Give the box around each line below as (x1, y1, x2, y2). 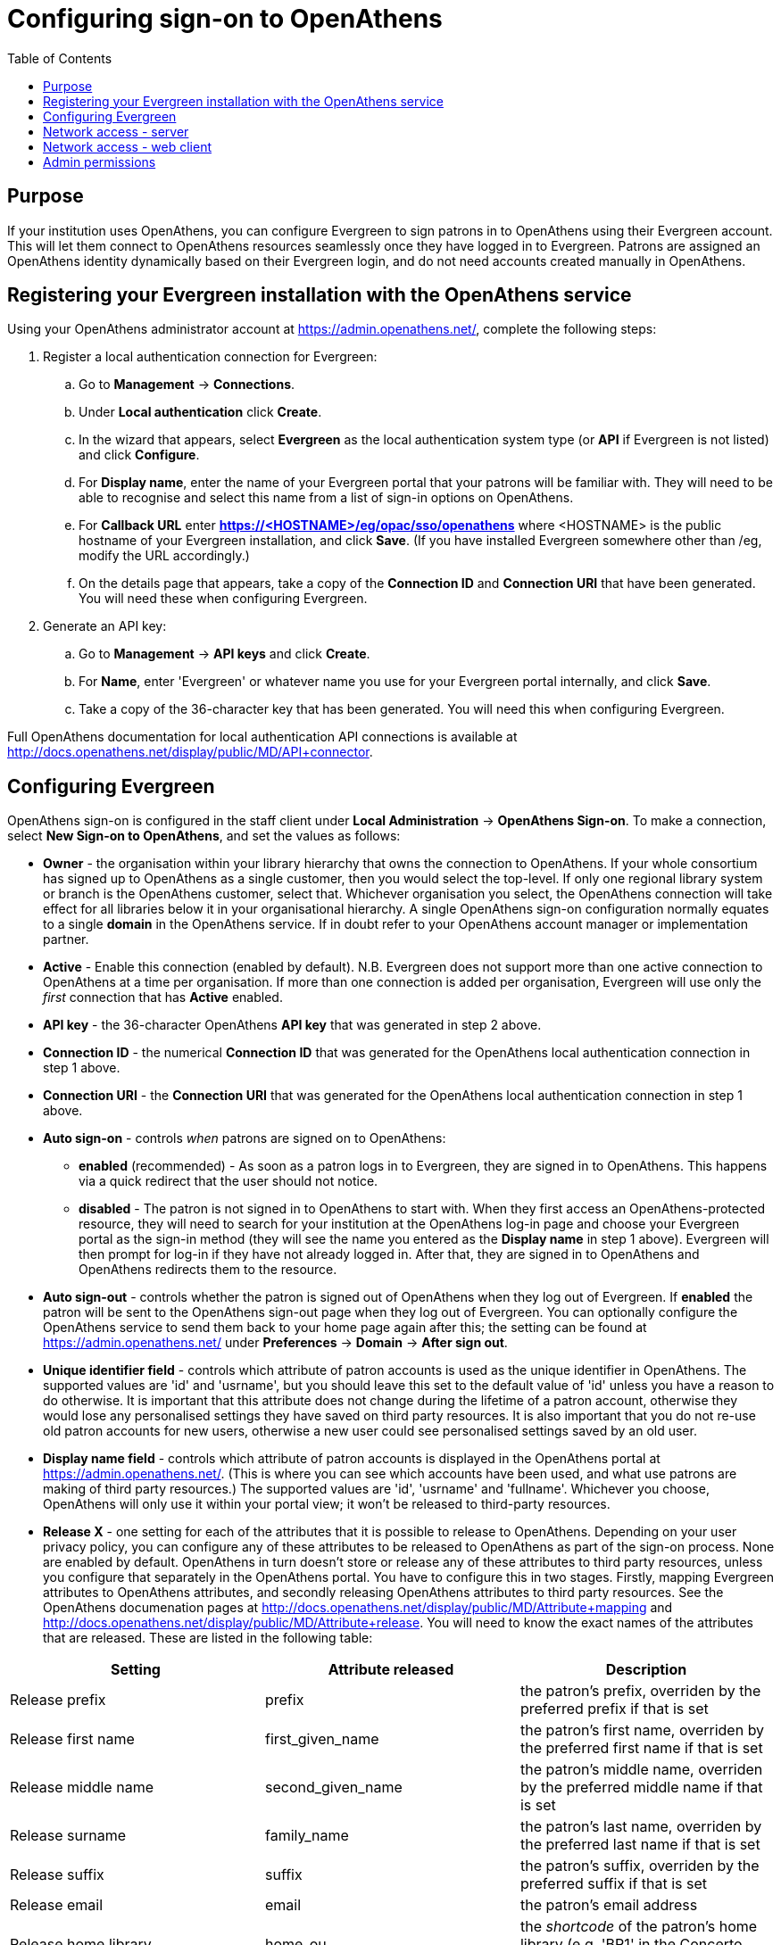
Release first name (10, 1730, 135, 1749)
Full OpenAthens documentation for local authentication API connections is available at (7, 729, 518, 745)
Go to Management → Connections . (79, 377, 295, 393)
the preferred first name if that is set (519, 1739, 763, 1758)
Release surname (10, 1826, 126, 1845)
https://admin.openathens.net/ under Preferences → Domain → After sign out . (43, 1335, 508, 1351)
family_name (264, 1826, 349, 1845)
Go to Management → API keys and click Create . (79, 646, 370, 662)
